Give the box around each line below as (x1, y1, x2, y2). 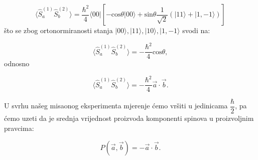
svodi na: (182, 25, 210, 35)
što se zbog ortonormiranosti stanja (4, 25, 113, 35)
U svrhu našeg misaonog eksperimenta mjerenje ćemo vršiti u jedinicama (4, 100, 228, 111)
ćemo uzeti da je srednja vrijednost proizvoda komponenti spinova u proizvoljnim (4, 113, 254, 123)
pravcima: (4, 122, 34, 133)
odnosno (4, 58, 30, 69)
